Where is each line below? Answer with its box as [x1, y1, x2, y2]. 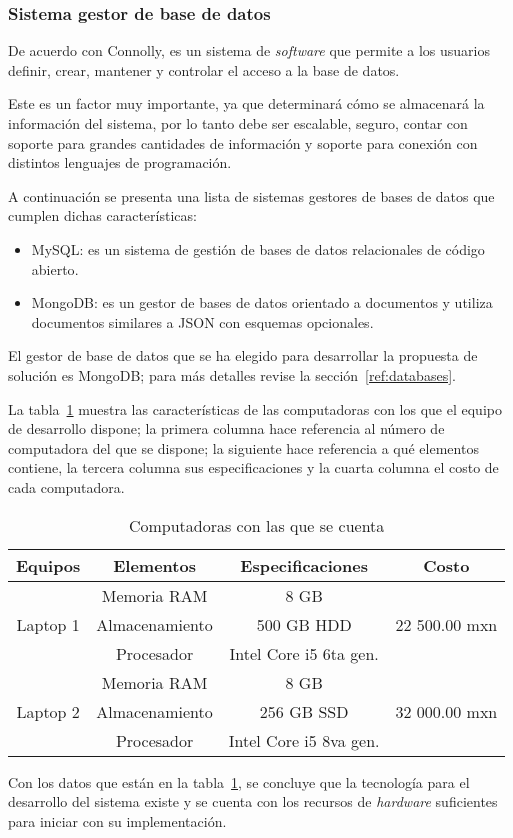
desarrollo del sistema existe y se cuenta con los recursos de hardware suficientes [8, 791, 498, 812]
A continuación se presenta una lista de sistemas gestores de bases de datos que [8, 185, 495, 206]
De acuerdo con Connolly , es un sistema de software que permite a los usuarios [8, 40, 490, 61]
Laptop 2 [16, 699, 80, 723]
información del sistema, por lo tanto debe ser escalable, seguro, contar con [8, 113, 468, 133]
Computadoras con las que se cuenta [128, 513, 385, 537]
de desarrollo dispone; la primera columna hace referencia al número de [8, 418, 445, 439]
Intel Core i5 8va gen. [228, 728, 380, 752]
